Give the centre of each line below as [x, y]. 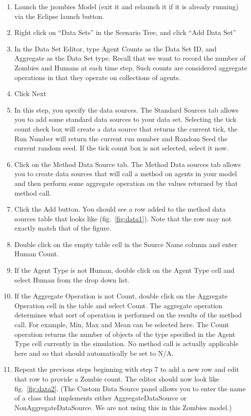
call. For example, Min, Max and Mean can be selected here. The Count [122, 324]
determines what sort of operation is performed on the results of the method [128, 315]
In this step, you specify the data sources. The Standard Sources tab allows [126, 109]
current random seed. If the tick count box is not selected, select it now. [121, 148]
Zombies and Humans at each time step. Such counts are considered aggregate [131, 67]
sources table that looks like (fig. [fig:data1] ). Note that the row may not [123, 218]
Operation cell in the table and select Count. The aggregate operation [118, 305]
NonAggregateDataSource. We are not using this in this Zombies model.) [123, 407]
